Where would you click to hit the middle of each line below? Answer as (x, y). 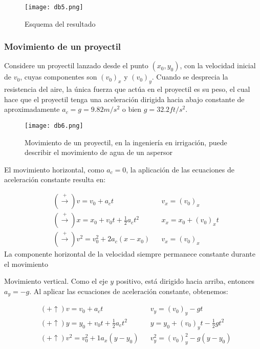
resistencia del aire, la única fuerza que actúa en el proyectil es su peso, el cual (127, 89)
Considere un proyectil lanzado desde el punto (76, 65)
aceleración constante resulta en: (55, 179)
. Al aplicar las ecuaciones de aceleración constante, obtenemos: (129, 291)
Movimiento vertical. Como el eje (56, 281)
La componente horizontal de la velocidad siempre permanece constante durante (130, 254)
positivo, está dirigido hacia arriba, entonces (185, 281)
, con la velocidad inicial (218, 65)
